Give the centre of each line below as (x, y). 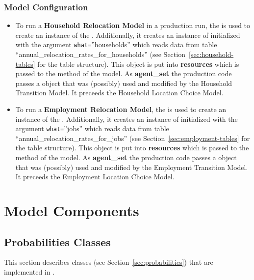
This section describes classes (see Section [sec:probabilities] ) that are (109, 262)
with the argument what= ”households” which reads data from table (116, 44)
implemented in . (29, 272)
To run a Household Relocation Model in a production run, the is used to (133, 25)
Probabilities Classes (57, 241)
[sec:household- (211, 54)
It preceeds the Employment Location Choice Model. (95, 177)
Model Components (72, 210)
